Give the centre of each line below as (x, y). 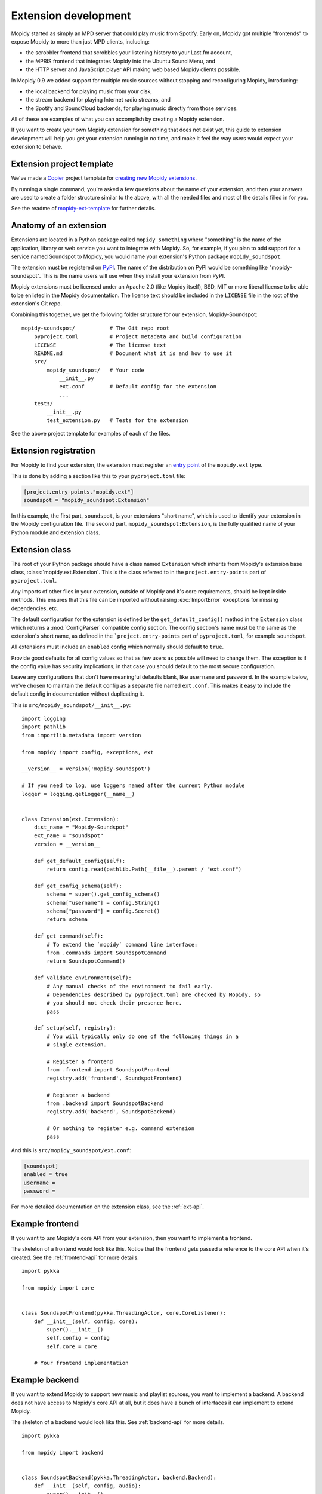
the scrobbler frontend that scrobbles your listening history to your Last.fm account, (129, 53)
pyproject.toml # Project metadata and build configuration (138, 337)
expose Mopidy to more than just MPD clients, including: (80, 41)
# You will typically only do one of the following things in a (143, 1036)
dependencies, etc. (35, 608)
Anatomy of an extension (59, 226)
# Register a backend (78, 1095)
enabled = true (46, 1175)
